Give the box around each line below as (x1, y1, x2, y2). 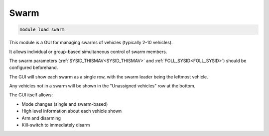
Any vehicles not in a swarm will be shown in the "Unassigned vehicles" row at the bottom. (9, 83, 196, 89)
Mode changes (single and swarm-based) (21, 101, 108, 107)
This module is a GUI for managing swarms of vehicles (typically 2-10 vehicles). (9, 40, 173, 46)
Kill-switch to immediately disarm (21, 122, 90, 128)
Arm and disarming (21, 115, 61, 121)
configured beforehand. (9, 65, 58, 70)
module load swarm (19, 27, 65, 32)
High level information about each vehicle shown (21, 108, 122, 114)
